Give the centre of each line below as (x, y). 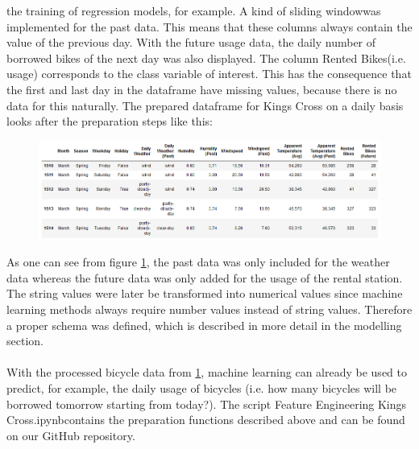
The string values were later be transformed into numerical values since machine (205, 293)
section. (25, 341)
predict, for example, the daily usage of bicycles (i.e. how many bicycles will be (202, 387)
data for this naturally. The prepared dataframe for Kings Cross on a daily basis (205, 105)
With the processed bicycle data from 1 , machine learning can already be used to (207, 372)
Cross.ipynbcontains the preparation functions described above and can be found (206, 420)
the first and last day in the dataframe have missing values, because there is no (202, 89)
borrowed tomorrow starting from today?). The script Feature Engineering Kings (207, 404)
